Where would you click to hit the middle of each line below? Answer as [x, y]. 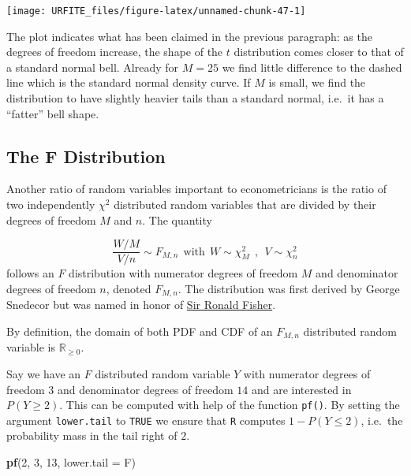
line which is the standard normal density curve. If [129, 82]
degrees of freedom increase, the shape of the [115, 52]
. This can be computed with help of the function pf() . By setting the [230, 405]
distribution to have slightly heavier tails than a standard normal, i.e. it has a [195, 98]
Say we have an [44, 373]
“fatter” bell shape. [53, 113]
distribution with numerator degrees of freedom [183, 273]
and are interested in [301, 389]
